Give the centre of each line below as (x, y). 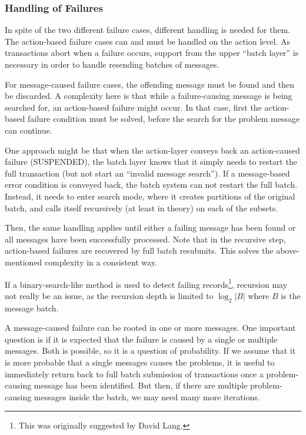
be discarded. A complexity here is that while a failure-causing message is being (149, 96)
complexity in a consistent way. (101, 262)
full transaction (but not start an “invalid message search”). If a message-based (147, 173)
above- (288, 250)
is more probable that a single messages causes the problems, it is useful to (140, 362)
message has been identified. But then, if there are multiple (141, 385)
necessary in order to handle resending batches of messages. (112, 64)
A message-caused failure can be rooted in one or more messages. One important (150, 328)
